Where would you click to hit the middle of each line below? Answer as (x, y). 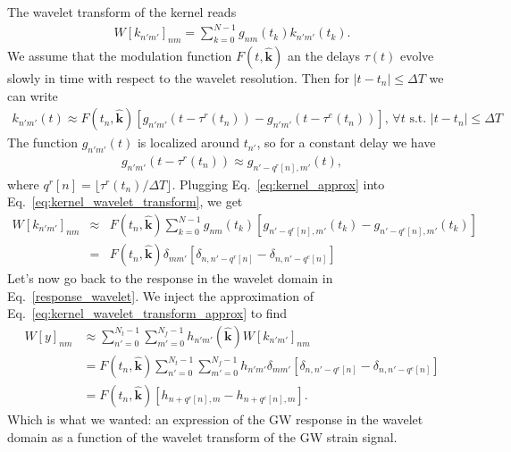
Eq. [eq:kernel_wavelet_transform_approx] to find (147, 313)
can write (33, 95)
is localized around (188, 142)
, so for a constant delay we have (346, 142)
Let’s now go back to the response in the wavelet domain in (170, 278)
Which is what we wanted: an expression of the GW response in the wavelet (215, 419)
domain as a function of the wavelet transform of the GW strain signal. (202, 436)
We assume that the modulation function (120, 55)
